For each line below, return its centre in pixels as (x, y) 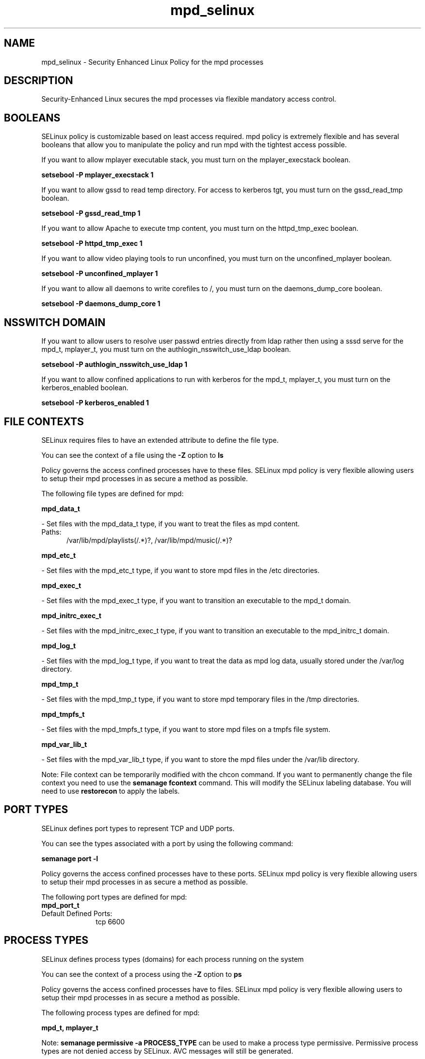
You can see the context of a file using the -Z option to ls (132, 455)
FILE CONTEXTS (44, 421)
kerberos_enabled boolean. (85, 388)
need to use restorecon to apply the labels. (111, 791)
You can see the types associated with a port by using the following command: (167, 843)
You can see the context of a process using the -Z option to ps (142, 974)
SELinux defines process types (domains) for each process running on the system (173, 959)
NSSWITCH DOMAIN (55, 322)
